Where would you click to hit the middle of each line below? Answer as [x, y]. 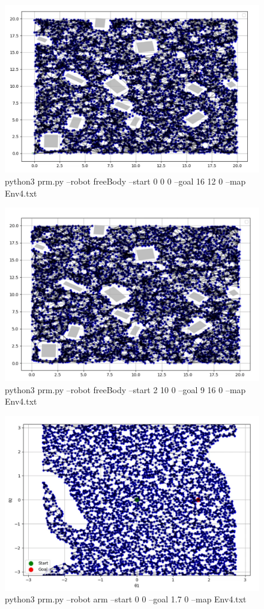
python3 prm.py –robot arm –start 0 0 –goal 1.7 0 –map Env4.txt [126, 599]
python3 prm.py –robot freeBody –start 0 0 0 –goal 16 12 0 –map [125, 181]
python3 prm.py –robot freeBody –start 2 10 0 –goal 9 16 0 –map [125, 389]
